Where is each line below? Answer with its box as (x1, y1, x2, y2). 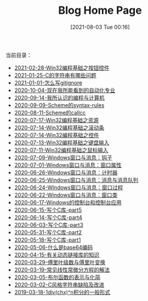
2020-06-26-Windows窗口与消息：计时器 (14, 169, 118, 176)
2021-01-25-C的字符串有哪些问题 (14, 71, 96, 78)
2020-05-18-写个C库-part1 (14, 236, 81, 243)
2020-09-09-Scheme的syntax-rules (14, 101, 105, 108)
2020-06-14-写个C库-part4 (14, 214, 83, 221)
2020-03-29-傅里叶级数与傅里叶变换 (14, 259, 106, 266)
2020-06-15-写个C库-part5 (14, 206, 82, 213)
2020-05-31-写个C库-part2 (14, 229, 82, 236)
